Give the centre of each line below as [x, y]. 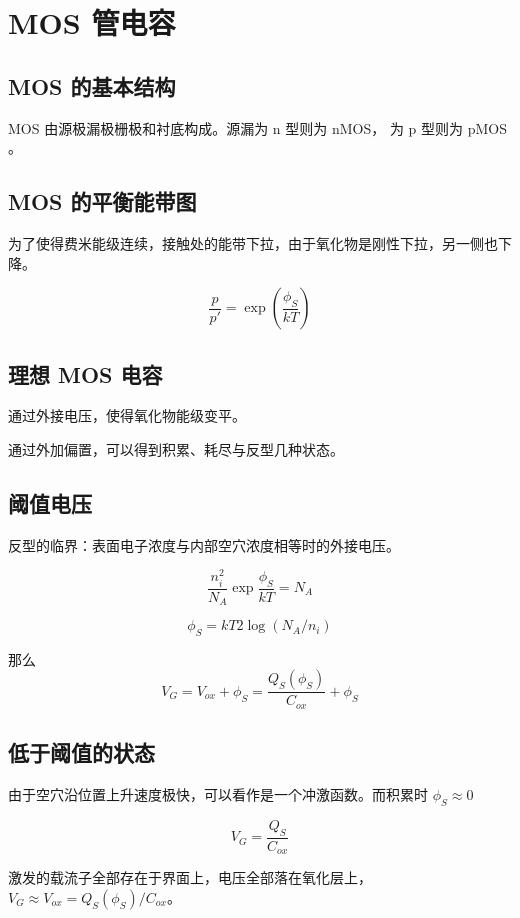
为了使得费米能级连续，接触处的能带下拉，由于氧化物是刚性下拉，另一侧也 [253, 242]
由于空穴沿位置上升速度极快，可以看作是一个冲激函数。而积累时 [218, 794]
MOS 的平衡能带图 [102, 201]
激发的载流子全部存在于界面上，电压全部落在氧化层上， [190, 877]
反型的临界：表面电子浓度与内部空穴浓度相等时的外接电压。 [204, 544]
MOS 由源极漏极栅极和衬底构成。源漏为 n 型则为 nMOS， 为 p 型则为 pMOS [257, 127]
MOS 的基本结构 [92, 85]
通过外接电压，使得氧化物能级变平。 [127, 415]
